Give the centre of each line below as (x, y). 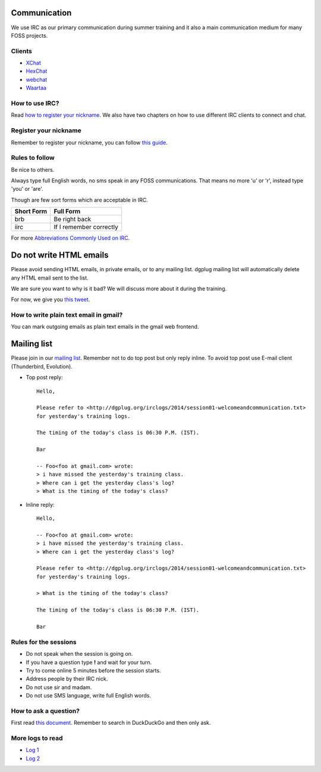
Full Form (67, 212)
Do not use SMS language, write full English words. (89, 696)
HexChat (37, 71)
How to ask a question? (45, 711)
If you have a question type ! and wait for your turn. (89, 662)
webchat (37, 79)
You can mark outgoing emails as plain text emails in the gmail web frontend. (105, 327)
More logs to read (37, 738)
